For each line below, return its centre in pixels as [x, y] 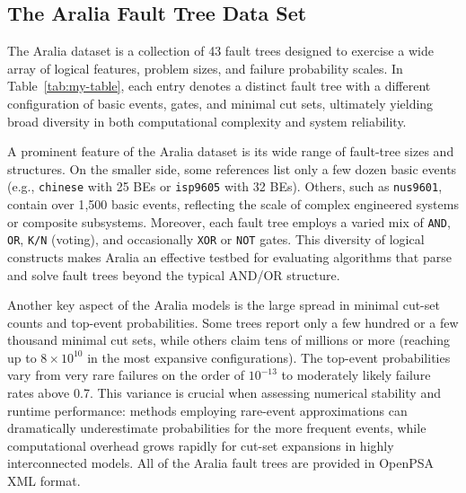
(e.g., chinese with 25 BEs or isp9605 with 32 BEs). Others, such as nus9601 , [225, 186]
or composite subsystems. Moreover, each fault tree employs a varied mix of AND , [229, 221]
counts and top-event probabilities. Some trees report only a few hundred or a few [233, 322]
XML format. [44, 481]
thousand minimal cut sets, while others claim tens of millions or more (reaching [229, 340]
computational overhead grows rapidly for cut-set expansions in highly [201, 445]
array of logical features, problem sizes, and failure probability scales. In [205, 68]
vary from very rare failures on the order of [126, 375]
